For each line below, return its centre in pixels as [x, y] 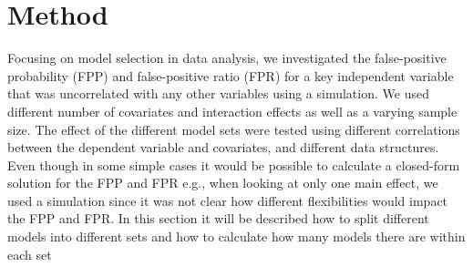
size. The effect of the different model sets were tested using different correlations [234, 129]
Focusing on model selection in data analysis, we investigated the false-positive [227, 58]
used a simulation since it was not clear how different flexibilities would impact [228, 200]
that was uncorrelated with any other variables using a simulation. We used [218, 93]
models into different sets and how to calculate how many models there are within [236, 236]
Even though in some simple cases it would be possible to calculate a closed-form [234, 164]
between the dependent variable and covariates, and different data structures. [223, 147]
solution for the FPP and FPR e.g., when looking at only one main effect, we [223, 183]
